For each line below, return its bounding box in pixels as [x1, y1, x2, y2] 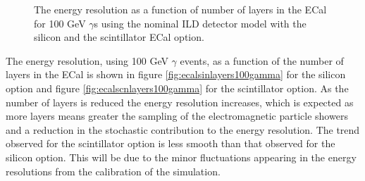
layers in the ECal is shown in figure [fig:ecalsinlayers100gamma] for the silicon [6, 67, 346, 82]
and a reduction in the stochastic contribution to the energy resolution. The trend [6, 122, 360, 137]
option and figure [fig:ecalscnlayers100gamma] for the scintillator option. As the [6, 80, 349, 95]
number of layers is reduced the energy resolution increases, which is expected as [6, 94, 354, 109]
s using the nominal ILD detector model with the [94, 15, 307, 30]
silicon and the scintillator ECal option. [34, 30, 204, 44]
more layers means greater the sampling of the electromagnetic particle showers [6, 108, 348, 123]
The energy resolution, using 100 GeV [6, 53, 168, 68]
